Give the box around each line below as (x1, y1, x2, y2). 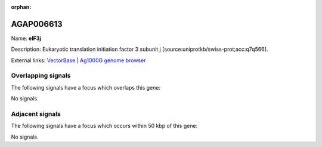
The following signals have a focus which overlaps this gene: (11, 84, 161, 91)
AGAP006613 (11, 19, 63, 29)
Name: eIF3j (11, 35, 42, 42)
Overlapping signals (11, 72, 71, 80)
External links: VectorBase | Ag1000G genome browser (11, 57, 146, 64)
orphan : (11, 4, 32, 10)
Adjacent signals (11, 109, 61, 118)
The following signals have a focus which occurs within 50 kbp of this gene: (11, 122, 198, 130)
